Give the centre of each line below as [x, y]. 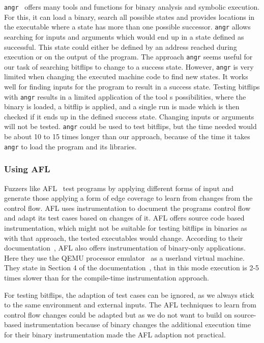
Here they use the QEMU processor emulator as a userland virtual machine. [124, 257]
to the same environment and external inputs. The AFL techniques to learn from [130, 305]
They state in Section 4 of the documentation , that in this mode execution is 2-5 [132, 268]
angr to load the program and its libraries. [70, 146]
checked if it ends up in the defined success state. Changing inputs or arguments [129, 116]
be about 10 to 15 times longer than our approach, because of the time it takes [127, 136]
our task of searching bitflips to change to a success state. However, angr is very [129, 66]
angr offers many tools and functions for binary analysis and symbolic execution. [132, 7]
